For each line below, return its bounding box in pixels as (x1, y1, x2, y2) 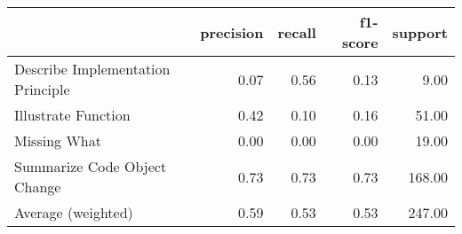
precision (200, 21, 264, 43)
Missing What (14, 130, 101, 151)
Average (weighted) (14, 202, 133, 222)
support (392, 21, 448, 43)
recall (277, 21, 316, 43)
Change (14, 176, 61, 197)
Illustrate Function (14, 105, 131, 125)
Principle (14, 79, 70, 99)
